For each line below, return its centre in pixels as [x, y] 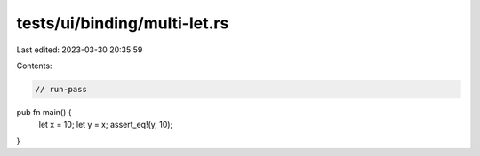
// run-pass [61, 89]
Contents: [34, 66]
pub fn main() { [44, 112]
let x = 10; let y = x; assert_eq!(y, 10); [106, 125]
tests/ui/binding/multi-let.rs [123, 23]
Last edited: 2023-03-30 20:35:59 [80, 50]
